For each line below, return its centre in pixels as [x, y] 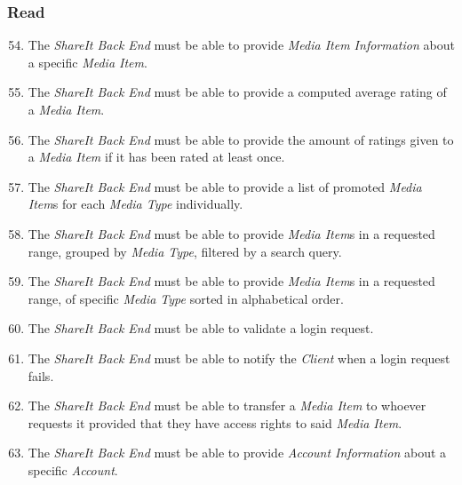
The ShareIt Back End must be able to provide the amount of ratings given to [241, 139]
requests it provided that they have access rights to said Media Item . [215, 422]
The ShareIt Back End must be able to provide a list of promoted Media [225, 186]
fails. [41, 375]
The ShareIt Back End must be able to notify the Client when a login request [239, 358]
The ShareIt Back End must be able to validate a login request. [201, 328]
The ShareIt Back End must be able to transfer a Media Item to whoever [227, 405]
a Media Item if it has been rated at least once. [156, 157]
